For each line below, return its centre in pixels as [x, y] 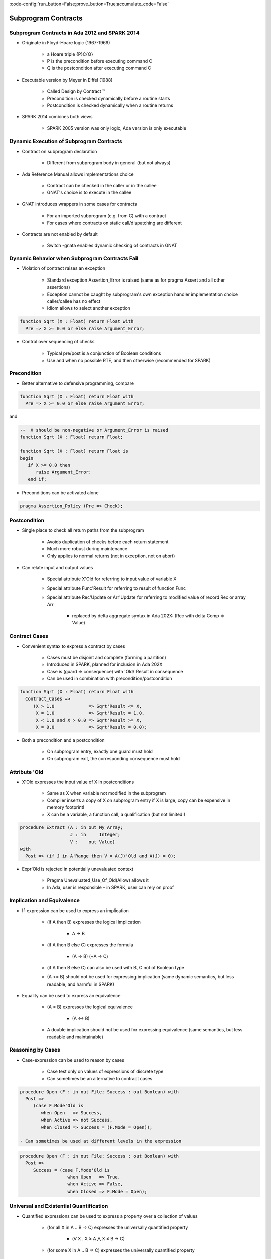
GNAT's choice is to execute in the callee [89, 193]
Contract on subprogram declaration [59, 151]
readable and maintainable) [75, 1037]
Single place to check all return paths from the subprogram [83, 530]
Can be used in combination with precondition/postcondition [110, 679]
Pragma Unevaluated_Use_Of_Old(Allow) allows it [98, 880]
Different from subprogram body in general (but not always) [109, 163]
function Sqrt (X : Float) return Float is [74, 451]
